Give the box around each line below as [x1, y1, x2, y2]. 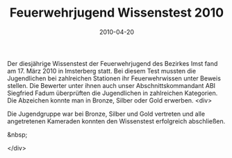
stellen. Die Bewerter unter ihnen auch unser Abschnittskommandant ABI [7, 81, 216, 89]
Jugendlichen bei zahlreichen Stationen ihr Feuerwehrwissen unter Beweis [7, 74, 221, 82]
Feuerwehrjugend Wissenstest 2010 [9, 5, 224, 21]
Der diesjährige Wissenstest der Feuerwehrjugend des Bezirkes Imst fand [7, 59, 218, 67]
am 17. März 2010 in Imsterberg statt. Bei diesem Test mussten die [7, 67, 197, 75]
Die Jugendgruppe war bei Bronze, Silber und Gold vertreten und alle [7, 109, 206, 118]
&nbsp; [7, 130, 28, 139]
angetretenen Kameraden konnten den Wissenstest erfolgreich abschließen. [7, 116, 226, 125]
